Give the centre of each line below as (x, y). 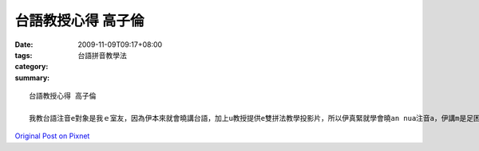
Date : (24, 45)
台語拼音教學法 (102, 55)
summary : (32, 77)
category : (32, 67)
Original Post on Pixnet (52, 136)
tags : (24, 55)
